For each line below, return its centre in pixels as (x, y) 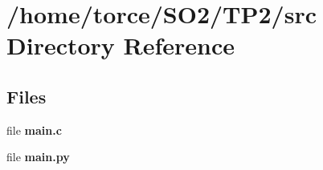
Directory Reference (121, 45)
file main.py (38, 157)
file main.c (34, 130)
